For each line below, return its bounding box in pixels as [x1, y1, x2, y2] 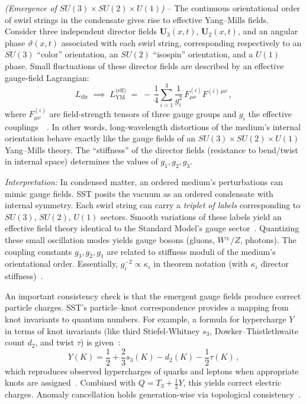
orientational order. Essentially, [5, 257, 118, 270]
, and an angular [237, 25, 298, 37]
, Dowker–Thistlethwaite [210, 324, 298, 337]
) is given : [80, 336, 121, 348]
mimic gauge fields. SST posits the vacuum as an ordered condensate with [5, 187, 273, 199]
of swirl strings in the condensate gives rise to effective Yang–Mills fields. [5, 13, 269, 25]
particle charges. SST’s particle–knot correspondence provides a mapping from [5, 301, 289, 313]
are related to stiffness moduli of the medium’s [107, 245, 276, 257]
